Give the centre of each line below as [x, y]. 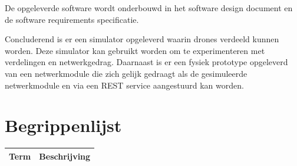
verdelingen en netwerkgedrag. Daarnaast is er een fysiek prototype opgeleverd [146, 62]
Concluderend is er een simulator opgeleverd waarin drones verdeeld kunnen [142, 39]
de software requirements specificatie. [72, 19]
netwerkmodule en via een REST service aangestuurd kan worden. [124, 85]
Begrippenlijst [63, 125]
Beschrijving [65, 156]
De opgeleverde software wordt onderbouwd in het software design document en [149, 8]
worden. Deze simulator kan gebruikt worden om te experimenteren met [135, 50]
